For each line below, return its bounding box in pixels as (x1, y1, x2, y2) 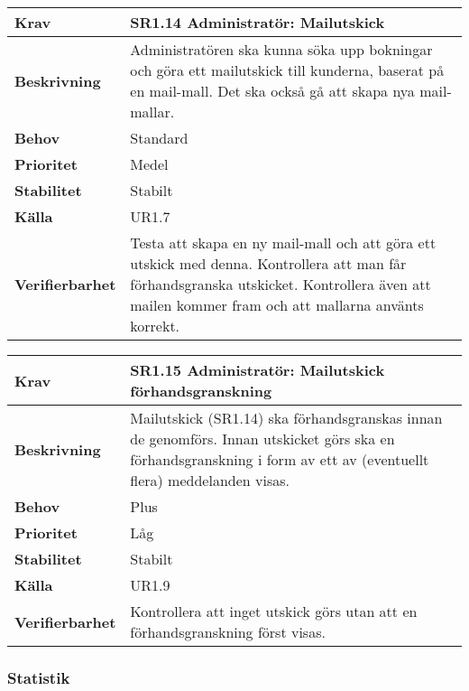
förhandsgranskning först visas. (130, 621, 326, 642)
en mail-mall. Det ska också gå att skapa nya (130, 80, 415, 101)
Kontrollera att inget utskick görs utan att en (130, 601, 418, 621)
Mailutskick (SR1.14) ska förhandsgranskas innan (130, 407, 443, 428)
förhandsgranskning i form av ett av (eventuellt (130, 449, 429, 470)
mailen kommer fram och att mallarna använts (130, 294, 424, 315)
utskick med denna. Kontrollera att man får (130, 253, 407, 274)
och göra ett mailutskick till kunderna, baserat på (130, 60, 445, 80)
